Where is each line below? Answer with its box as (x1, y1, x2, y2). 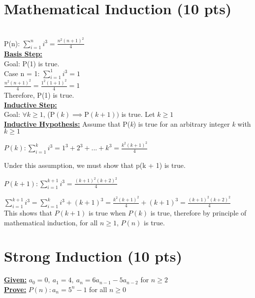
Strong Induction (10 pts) (4, 246, 182, 266)
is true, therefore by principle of (150, 208, 247, 218)
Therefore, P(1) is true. (4, 90, 74, 100)
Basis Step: (4, 49, 42, 59)
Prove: (4, 284, 27, 294)
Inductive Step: (4, 99, 57, 109)
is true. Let (121, 109, 155, 119)
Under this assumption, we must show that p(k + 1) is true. (4, 160, 186, 170)
